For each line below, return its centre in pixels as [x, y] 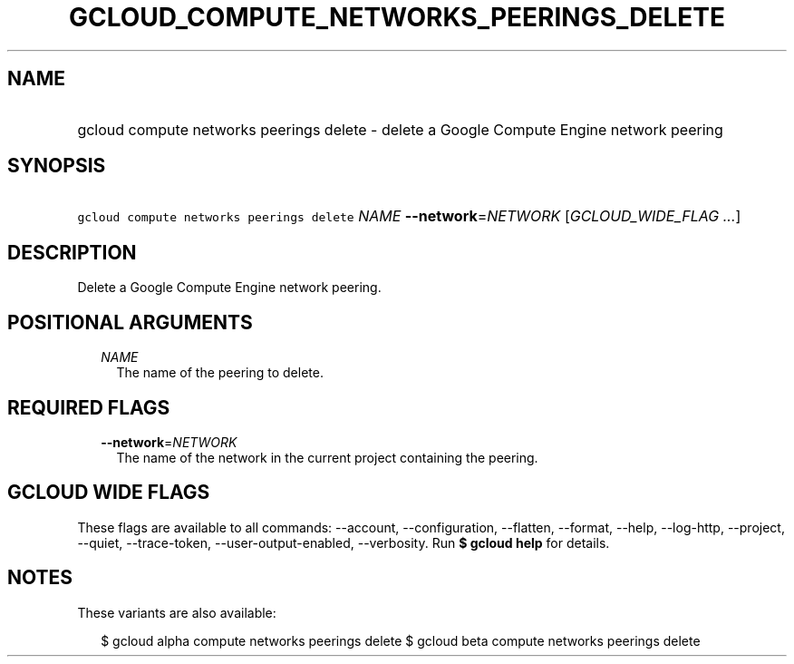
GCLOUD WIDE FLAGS [109, 493]
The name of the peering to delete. [220, 373]
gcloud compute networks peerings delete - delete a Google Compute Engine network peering [400, 129]
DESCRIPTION [72, 252]
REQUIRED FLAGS [89, 407]
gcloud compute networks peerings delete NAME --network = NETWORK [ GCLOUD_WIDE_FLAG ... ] [409, 216]
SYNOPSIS [57, 166]
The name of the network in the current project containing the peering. [327, 457]
